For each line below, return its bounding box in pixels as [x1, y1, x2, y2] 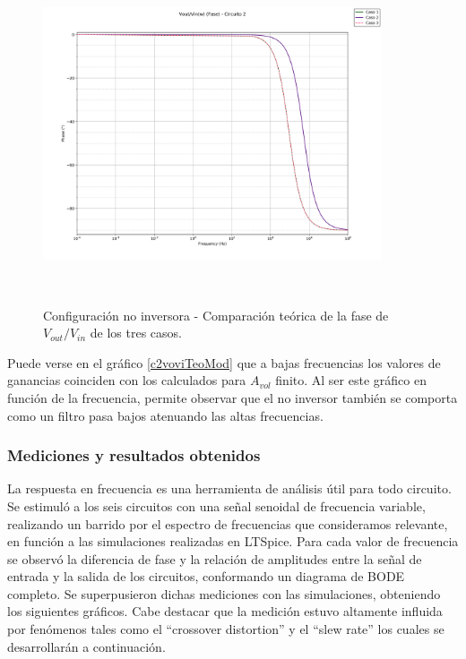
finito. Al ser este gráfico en [275, 371, 427, 389]
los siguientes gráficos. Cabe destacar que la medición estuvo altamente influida [7, 602, 443, 620]
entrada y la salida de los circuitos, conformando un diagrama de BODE [7, 567, 405, 586]
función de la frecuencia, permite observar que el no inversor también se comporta [7, 388, 458, 407]
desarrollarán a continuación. [7, 637, 166, 655]
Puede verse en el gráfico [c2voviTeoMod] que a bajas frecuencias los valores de [7, 353, 441, 372]
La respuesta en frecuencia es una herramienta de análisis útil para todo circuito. [7, 479, 452, 498]
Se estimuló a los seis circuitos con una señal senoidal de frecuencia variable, [7, 496, 426, 515]
